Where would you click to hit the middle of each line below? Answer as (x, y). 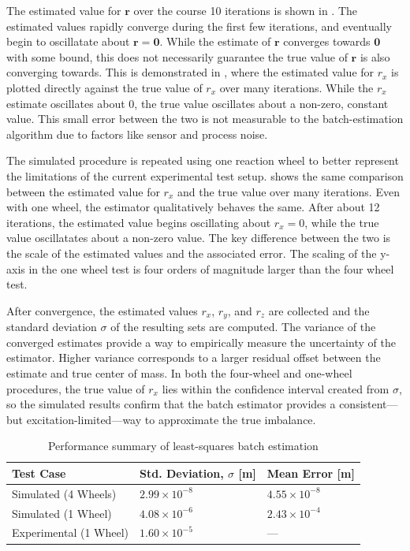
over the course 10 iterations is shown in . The (246, 10)
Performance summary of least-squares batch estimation (183, 446)
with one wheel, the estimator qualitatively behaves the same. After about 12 (193, 207)
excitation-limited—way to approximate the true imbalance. (171, 419)
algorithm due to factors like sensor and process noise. (137, 134)
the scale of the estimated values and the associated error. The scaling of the (192, 253)
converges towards (327, 41)
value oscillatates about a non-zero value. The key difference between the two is (199, 238)
